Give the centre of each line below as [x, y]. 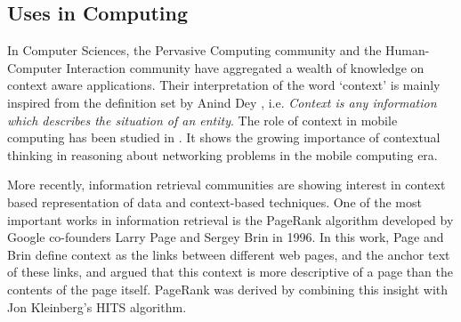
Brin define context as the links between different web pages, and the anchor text [229, 254]
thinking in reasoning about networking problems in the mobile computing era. [222, 154]
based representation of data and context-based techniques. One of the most [214, 201]
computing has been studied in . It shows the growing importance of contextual [224, 137]
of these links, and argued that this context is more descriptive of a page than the [230, 272]
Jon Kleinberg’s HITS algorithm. [97, 306]
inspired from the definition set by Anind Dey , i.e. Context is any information [222, 102]
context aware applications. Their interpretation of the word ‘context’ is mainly [224, 85]
